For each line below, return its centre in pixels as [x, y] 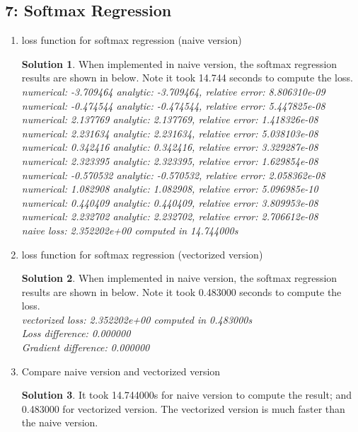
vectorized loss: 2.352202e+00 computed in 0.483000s [137, 319]
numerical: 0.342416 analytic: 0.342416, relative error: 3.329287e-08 [170, 147]
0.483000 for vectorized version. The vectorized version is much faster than [183, 408]
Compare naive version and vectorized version [121, 371]
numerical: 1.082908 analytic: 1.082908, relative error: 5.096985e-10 [170, 189]
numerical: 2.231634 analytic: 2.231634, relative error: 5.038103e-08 [170, 133]
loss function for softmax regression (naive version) [132, 40]
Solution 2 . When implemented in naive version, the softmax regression [179, 278]
